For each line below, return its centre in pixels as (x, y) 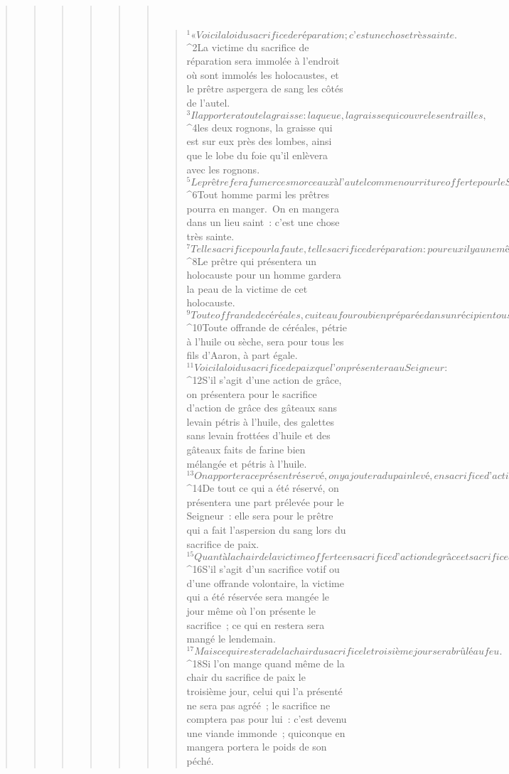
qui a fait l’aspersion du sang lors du (266, 529)
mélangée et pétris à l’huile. (247, 463)
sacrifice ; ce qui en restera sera (256, 624)
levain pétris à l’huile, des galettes (261, 421)
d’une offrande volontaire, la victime (265, 582)
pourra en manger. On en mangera (263, 208)
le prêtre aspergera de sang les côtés (265, 88)
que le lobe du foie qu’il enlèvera (257, 155)
